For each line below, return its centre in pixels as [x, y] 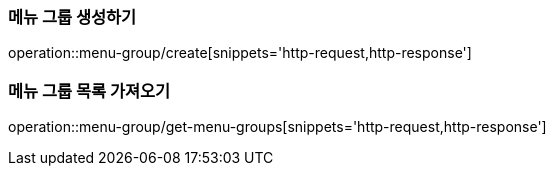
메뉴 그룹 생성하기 [72, 17]
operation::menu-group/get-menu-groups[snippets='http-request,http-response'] [277, 127]
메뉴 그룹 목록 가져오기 [89, 90]
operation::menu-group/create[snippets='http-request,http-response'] [240, 53]
